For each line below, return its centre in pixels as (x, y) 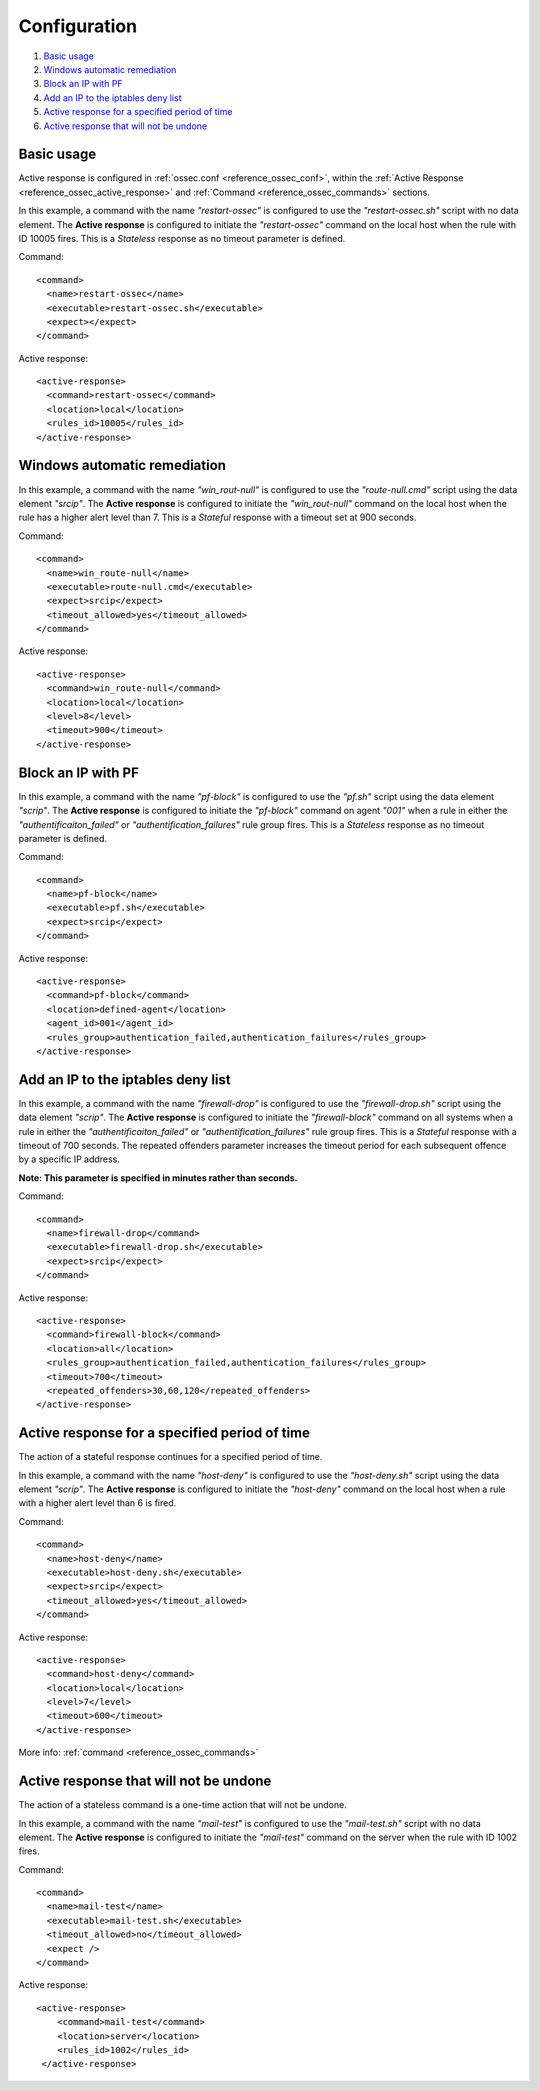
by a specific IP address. (69, 1159)
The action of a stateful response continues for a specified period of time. (170, 1457)
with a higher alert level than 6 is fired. (97, 1503)
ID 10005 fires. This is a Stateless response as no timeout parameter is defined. (182, 238)
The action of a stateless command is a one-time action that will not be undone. (182, 1805)
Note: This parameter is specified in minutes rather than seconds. (158, 1177)
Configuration (78, 26)
